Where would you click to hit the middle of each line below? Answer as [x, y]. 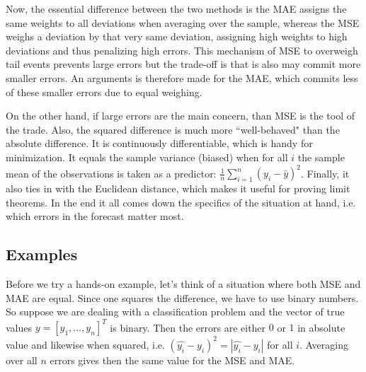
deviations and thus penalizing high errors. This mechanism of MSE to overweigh [182, 50]
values [19, 327]
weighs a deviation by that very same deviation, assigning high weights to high [177, 36]
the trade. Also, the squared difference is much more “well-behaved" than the [173, 129]
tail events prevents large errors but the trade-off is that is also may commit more [183, 64]
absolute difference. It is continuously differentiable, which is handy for [159, 143]
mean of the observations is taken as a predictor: [111, 173]
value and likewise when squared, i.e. [85, 344]
